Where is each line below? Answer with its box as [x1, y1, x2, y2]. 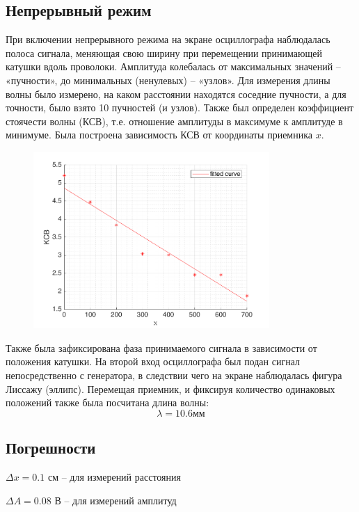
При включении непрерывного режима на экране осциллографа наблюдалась [6, 32, 330, 47]
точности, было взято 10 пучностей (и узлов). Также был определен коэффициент [6, 100, 354, 115]
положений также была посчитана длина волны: [6, 395, 209, 410]
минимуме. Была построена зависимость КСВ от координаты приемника [6, 127, 313, 142]
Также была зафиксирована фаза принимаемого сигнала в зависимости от [6, 340, 317, 355]
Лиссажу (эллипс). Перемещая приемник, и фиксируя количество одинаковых [6, 381, 335, 396]
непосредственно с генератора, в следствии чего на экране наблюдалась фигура [6, 368, 342, 383]
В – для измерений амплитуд [54, 493, 177, 507]
